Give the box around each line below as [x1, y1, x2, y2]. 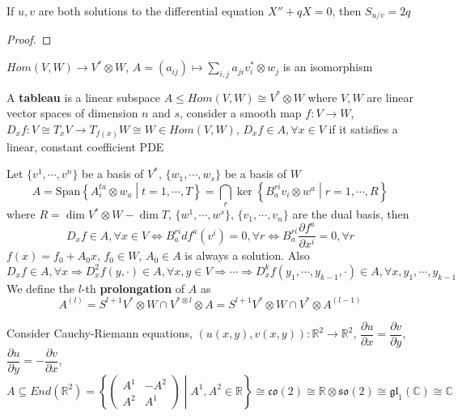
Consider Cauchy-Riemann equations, [6, 325, 193, 342]
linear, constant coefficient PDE [6, 138, 164, 155]
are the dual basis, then [292, 206, 409, 223]
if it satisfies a [328, 121, 398, 138]
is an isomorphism [282, 58, 373, 75]
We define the [6, 279, 74, 296]
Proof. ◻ [6, 31, 52, 48]
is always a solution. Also [184, 247, 310, 264]
